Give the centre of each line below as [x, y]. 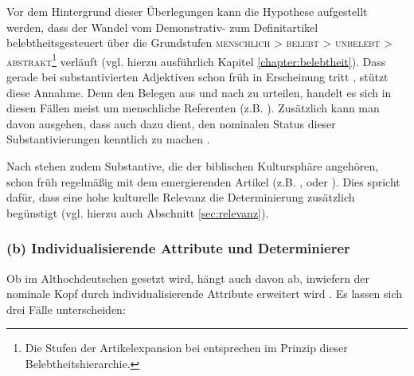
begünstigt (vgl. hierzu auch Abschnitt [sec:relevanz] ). [138, 212]
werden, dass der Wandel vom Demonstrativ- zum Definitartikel [162, 27]
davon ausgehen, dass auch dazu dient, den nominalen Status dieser [171, 123]
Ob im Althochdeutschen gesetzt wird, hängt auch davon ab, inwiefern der [188, 278]
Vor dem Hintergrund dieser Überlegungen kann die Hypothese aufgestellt [187, 11]
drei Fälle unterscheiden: [66, 309]
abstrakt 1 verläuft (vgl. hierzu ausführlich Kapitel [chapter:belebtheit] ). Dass [196, 60]
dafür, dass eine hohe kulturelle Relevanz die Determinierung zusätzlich [181, 197]
